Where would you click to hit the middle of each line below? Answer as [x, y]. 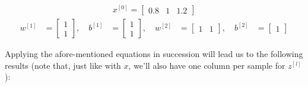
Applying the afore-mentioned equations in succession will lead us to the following [154, 54]
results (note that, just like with [63, 65]
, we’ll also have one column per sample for [207, 65]
